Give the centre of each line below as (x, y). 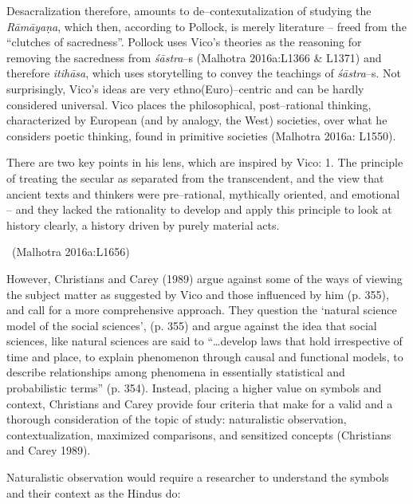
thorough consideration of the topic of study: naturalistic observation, (177, 419)
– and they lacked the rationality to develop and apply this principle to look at (199, 209)
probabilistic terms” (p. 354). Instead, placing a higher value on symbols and (194, 388)
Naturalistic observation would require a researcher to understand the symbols (198, 477)
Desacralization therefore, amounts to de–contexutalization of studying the (189, 10)
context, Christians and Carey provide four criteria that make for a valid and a (200, 403)
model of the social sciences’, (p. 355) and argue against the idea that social (192, 325)
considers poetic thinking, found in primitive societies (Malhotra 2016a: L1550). (201, 135)
